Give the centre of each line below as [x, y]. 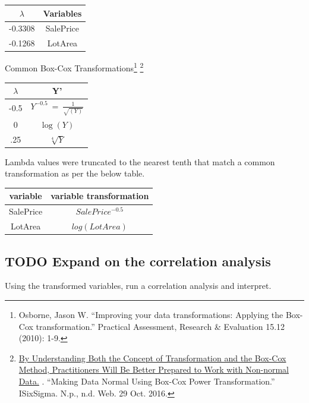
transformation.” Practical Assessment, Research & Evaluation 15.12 [160, 326]
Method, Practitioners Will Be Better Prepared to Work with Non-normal [154, 369]
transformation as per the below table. [75, 173]
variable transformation [100, 196]
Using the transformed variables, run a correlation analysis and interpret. [138, 286]
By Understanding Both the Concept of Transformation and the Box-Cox [152, 358]
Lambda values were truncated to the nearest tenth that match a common [140, 161]
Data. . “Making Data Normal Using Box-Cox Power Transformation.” [147, 381]
